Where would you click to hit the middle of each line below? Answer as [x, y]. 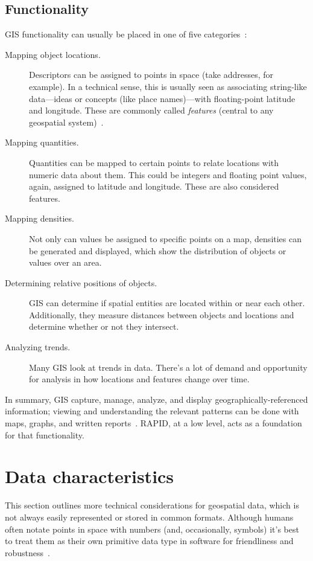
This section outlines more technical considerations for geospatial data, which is [152, 505]
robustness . [27, 552]
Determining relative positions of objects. [81, 282]
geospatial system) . [66, 122]
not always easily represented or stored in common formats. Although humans [149, 517]
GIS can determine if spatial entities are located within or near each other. [167, 303]
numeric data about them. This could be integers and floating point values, [168, 174]
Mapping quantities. [42, 142]
